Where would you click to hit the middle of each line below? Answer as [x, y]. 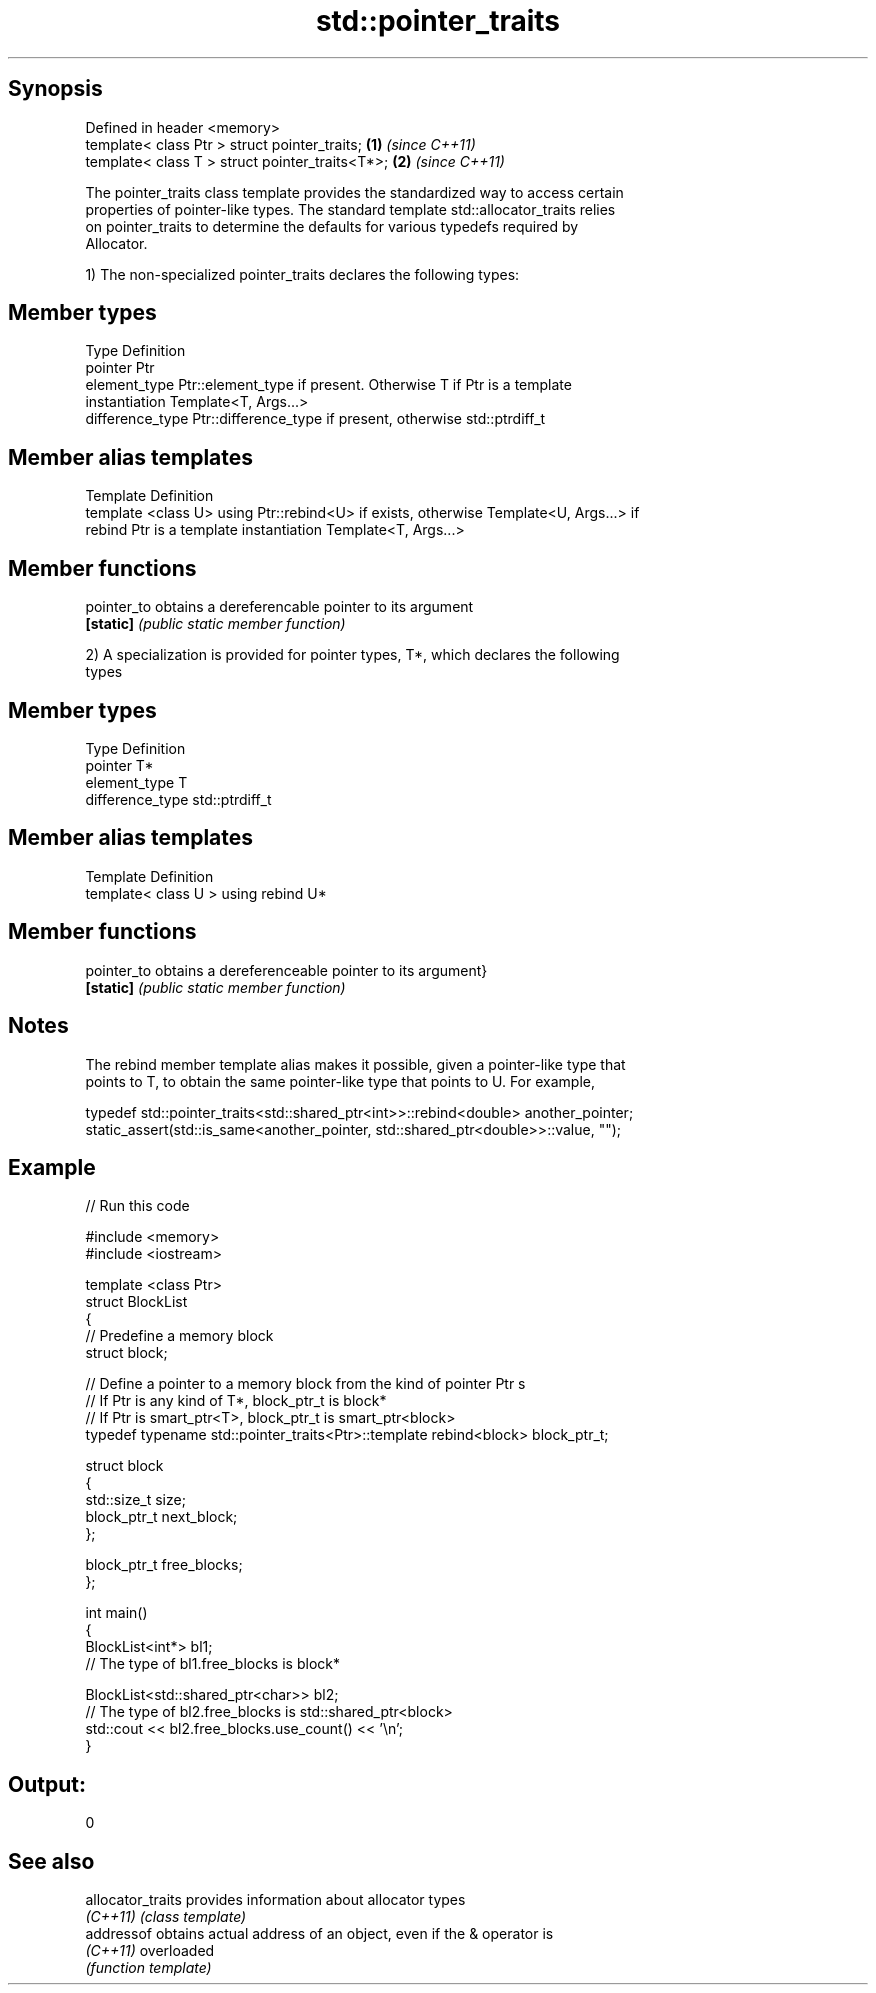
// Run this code [137, 1206]
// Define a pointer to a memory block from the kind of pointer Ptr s [305, 1384]
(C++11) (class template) [166, 1917]
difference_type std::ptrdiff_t [178, 799]
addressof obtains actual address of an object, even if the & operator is [319, 1934]
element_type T [136, 782]
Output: [47, 1784]
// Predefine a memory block [179, 1336]
